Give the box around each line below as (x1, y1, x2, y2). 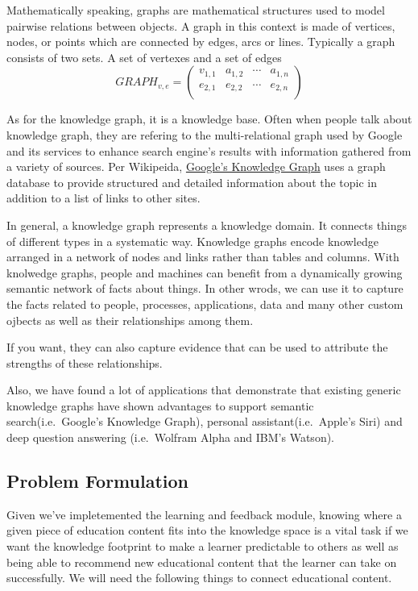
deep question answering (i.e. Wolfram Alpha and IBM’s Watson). (6, 429, 335, 446)
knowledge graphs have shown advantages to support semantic (6, 397, 314, 414)
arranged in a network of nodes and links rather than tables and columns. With (6, 248, 399, 265)
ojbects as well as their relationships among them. (6, 311, 254, 328)
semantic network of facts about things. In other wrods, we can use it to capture (6, 280, 404, 297)
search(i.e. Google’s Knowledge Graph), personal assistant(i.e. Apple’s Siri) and (6, 413, 403, 430)
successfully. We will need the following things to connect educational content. (6, 569, 392, 586)
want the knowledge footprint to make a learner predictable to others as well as (6, 538, 399, 555)
